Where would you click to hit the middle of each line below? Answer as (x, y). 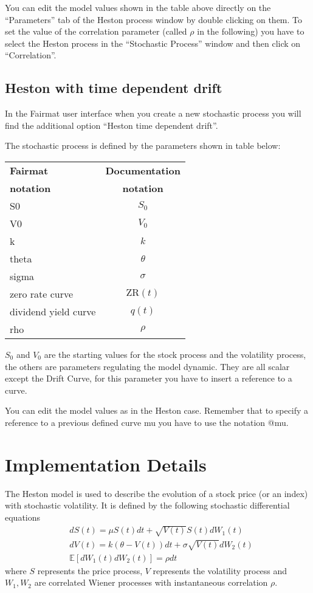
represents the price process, (90, 570)
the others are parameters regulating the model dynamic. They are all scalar (147, 366)
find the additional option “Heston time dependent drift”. (112, 125)
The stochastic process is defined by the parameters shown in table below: (143, 146)
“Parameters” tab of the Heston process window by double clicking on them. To (154, 19)
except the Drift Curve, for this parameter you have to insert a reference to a (149, 378)
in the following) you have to (251, 31)
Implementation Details (106, 464)
